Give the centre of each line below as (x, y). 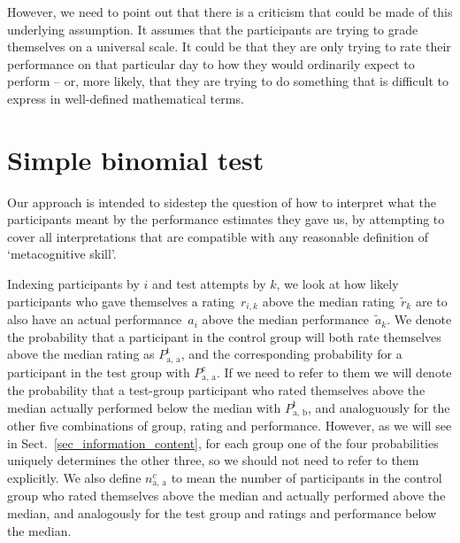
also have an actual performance (95, 319)
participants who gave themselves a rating (121, 301)
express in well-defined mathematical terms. (126, 98)
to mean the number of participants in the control (307, 478)
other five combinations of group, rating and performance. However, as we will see (230, 426)
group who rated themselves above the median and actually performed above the (226, 496)
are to (431, 301)
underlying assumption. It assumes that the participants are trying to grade (213, 29)
